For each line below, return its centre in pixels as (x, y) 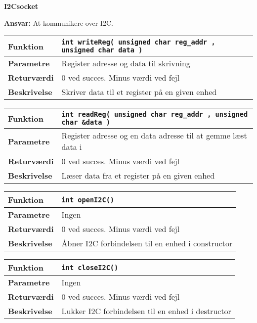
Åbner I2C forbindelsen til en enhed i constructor (147, 243)
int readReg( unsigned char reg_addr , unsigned (155, 115)
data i (72, 147)
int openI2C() (88, 200)
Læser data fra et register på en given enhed (138, 176)
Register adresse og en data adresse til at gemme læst (154, 136)
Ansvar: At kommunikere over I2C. (59, 23)
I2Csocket (21, 6)
